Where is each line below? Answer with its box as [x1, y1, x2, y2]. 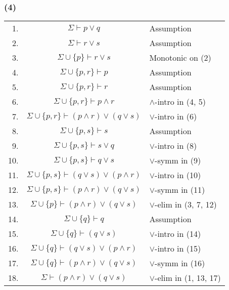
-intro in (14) [155, 228, 201, 240]
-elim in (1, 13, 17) [155, 272, 221, 284]
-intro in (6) [155, 110, 197, 122]
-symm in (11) [155, 184, 205, 196]
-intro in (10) [155, 169, 201, 181]
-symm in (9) [155, 154, 201, 167]
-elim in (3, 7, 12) [155, 198, 217, 211]
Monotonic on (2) [149, 52, 211, 64]
